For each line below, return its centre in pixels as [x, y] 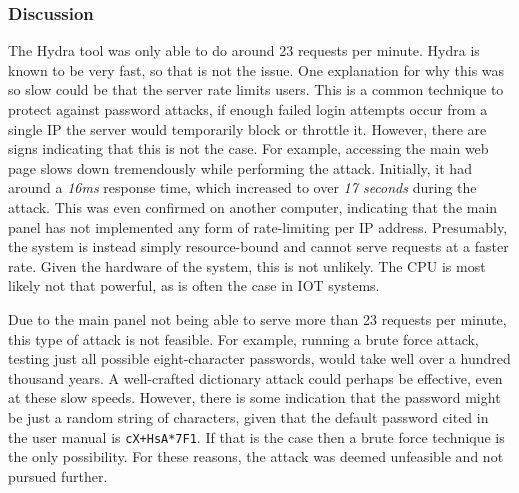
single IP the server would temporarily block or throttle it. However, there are [247, 128]
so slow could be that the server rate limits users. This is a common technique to [256, 89]
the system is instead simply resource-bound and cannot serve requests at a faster [258, 246]
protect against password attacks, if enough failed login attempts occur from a [248, 109]
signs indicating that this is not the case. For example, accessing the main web [248, 148]
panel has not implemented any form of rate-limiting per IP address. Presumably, [258, 226]
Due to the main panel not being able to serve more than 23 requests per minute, [257, 318]
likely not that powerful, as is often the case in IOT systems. [194, 285]
